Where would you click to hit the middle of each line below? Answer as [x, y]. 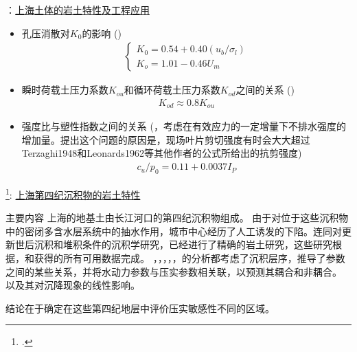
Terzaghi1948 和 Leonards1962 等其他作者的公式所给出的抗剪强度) [162, 153]
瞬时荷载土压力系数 [65, 90]
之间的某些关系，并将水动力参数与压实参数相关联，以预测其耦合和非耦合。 [174, 271]
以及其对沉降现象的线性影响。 [73, 285]
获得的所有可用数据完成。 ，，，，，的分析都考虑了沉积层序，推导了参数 [189, 257]
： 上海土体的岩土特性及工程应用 [78, 10]
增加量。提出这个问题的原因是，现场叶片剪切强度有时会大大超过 [166, 139]
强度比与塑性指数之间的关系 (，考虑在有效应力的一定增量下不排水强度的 [184, 126]
